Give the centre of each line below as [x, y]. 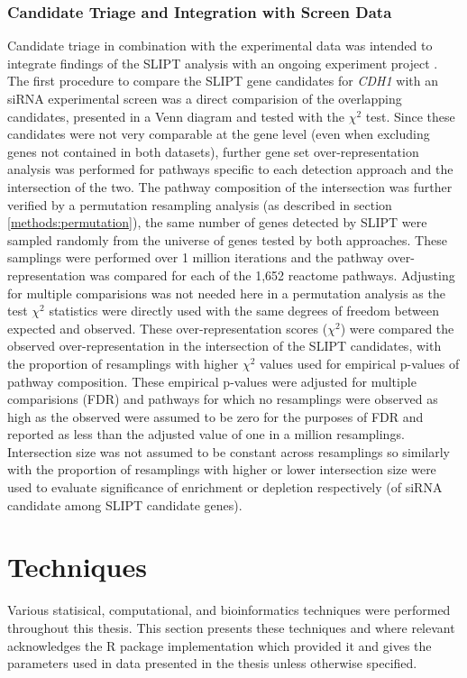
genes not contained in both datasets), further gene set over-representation [213, 151]
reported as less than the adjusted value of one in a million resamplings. [206, 434]
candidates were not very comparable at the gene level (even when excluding [219, 134]
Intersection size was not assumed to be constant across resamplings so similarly [229, 451]
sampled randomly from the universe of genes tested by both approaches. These [227, 239]
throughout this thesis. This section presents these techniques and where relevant [231, 627]
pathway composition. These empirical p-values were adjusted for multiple [212, 381]
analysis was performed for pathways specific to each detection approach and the [230, 169]
